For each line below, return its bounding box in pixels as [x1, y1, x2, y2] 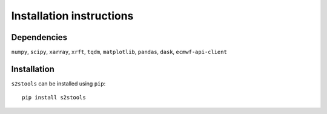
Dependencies [11, 32, 68, 42]
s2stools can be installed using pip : [11, 79, 106, 87]
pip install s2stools [22, 94, 86, 101]
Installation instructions [11, 9, 134, 22]
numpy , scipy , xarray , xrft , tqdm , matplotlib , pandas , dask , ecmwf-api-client [11, 49, 227, 56]
